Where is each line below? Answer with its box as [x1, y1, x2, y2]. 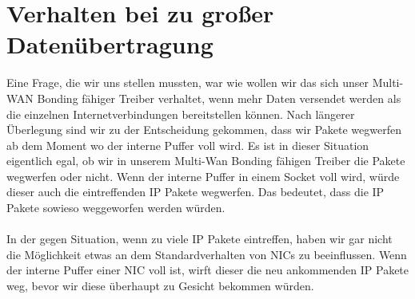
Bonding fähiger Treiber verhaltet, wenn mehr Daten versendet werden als [37, 89, 401, 106]
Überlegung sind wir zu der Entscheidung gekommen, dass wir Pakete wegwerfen [6, 121, 401, 138]
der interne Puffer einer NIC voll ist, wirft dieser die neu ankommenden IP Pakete [6, 262, 409, 278]
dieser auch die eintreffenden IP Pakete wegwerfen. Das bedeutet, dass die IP [6, 183, 385, 200]
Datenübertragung [6, 28, 213, 61]
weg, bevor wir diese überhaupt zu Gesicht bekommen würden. [6, 277, 314, 294]
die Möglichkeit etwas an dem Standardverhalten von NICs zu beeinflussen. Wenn [6, 246, 407, 262]
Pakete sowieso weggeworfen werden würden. [6, 199, 225, 216]
